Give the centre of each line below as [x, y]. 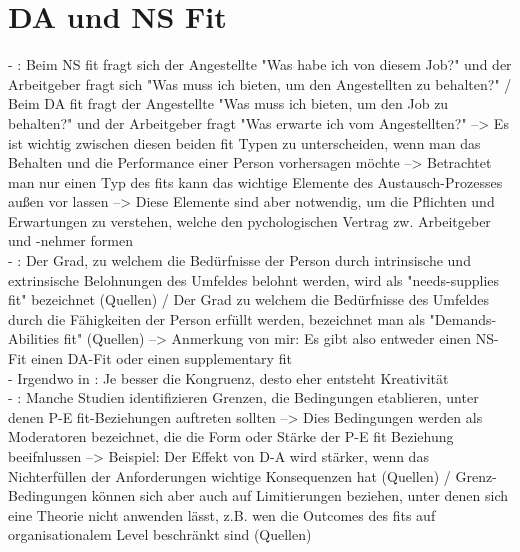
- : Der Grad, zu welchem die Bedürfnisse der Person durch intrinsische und [239, 260]
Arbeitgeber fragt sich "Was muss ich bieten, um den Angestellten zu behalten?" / [260, 83]
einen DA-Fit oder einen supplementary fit [161, 358]
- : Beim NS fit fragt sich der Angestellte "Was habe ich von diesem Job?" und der [260, 64]
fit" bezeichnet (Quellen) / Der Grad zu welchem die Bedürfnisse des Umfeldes [248, 299]
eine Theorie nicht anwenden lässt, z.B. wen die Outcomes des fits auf [222, 514]
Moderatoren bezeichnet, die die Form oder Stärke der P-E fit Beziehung [231, 436]
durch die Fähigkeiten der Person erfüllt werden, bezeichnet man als [216, 318]
